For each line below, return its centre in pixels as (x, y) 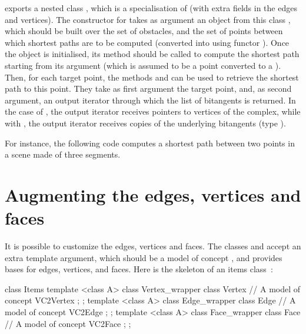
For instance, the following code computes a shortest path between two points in (150, 143)
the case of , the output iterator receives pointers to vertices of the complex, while (153, 111)
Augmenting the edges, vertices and (153, 194)
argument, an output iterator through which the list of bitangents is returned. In (150, 100)
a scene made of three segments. (63, 154)
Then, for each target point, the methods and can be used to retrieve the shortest (152, 77)
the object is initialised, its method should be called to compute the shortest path (152, 54)
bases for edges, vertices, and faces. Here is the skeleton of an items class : (139, 269)
